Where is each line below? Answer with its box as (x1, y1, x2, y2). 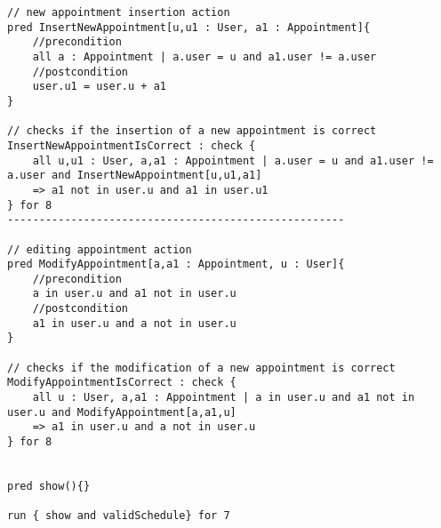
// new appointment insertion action (7, 6, 230, 19)
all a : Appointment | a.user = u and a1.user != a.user (32, 50, 377, 63)
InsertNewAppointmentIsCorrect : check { (7, 139, 256, 152)
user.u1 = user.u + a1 (32, 80, 166, 93)
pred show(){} (7, 480, 91, 492)
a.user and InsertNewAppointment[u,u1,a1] (7, 169, 262, 182)
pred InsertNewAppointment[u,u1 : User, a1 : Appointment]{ (7, 20, 371, 34)
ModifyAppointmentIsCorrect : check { (7, 376, 237, 389)
